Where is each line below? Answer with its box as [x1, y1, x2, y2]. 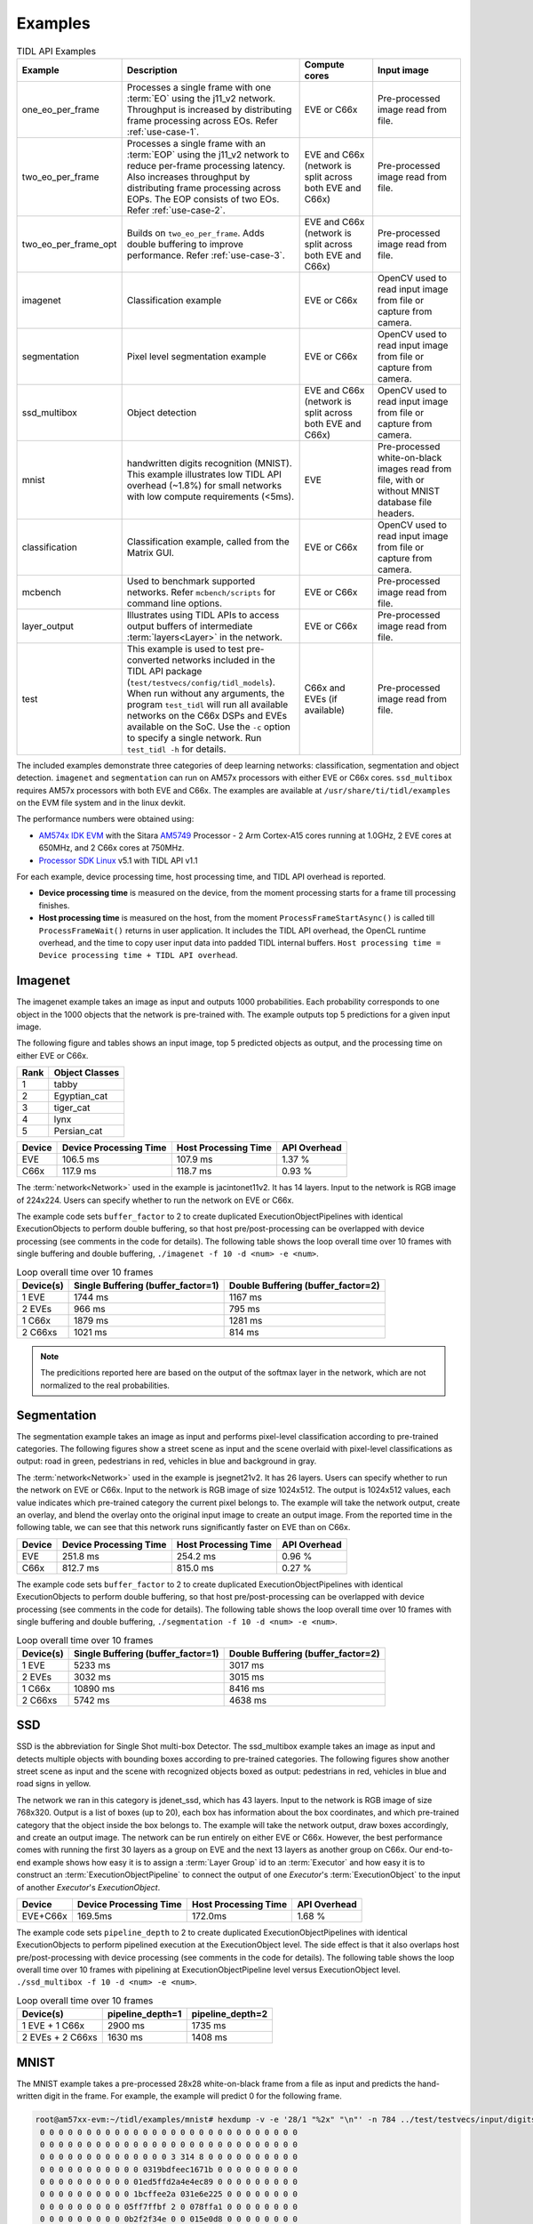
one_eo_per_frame [21, 103, 99, 116]
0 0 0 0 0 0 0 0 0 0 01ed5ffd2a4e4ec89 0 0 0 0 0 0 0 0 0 [40, 2177, 298, 2188]
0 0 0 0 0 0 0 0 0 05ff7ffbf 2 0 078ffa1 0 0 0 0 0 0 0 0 [40, 2202, 298, 2212]
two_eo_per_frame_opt [21, 238, 117, 250]
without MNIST [378, 485, 441, 497]
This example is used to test [126, 642, 244, 655]
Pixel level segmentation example [126, 350, 266, 362]
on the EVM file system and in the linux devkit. [16, 797, 186, 809]
